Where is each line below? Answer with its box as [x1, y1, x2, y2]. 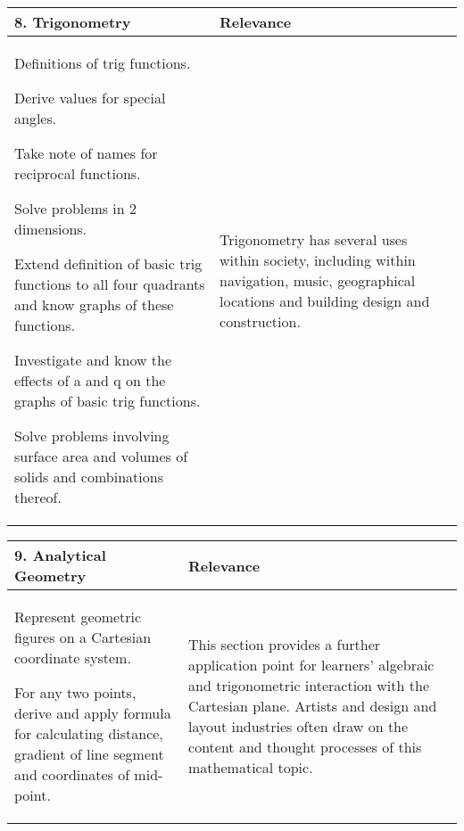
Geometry [14, 565, 87, 586]
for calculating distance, [14, 723, 163, 744]
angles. [14, 108, 57, 128]
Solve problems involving [14, 425, 170, 446]
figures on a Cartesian [14, 627, 152, 647]
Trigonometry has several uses [220, 228, 408, 250]
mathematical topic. [188, 757, 313, 778]
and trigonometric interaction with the [188, 675, 429, 695]
